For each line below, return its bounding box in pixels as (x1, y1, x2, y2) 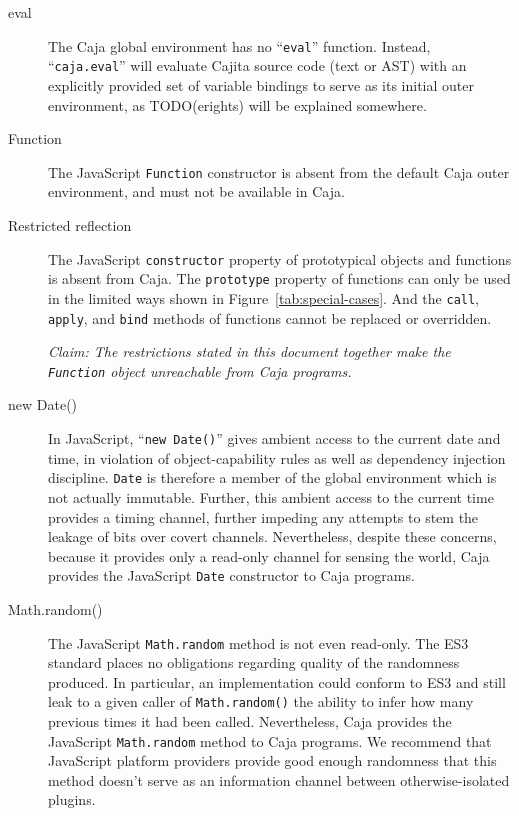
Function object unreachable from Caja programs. (48, 360, 352, 381)
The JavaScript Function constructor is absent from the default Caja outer (48, 161, 510, 182)
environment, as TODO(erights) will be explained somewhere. (48, 94, 427, 115)
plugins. (48, 789, 96, 810)
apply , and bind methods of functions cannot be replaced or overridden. (48, 307, 492, 328)
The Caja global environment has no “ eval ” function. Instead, (48, 35, 431, 56)
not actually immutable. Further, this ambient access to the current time (48, 486, 494, 507)
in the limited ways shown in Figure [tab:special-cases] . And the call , (48, 287, 480, 308)
